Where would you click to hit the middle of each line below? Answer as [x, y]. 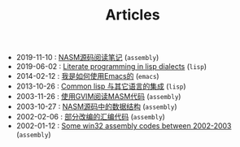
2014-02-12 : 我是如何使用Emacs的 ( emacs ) [88, 76]
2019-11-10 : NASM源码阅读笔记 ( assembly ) [87, 58]
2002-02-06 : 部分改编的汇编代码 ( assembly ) [90, 117]
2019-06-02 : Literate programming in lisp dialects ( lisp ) [111, 67]
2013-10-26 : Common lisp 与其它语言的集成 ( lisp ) [101, 86]
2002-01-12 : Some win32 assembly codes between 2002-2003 [124, 126]
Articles [133, 15]
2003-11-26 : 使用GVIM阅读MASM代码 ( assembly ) [98, 97]
